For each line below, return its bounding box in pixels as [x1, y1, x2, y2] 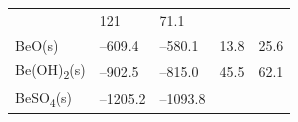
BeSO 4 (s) [15, 86, 73, 110]
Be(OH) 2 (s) [15, 59, 86, 83]
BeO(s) [15, 34, 59, 55]
